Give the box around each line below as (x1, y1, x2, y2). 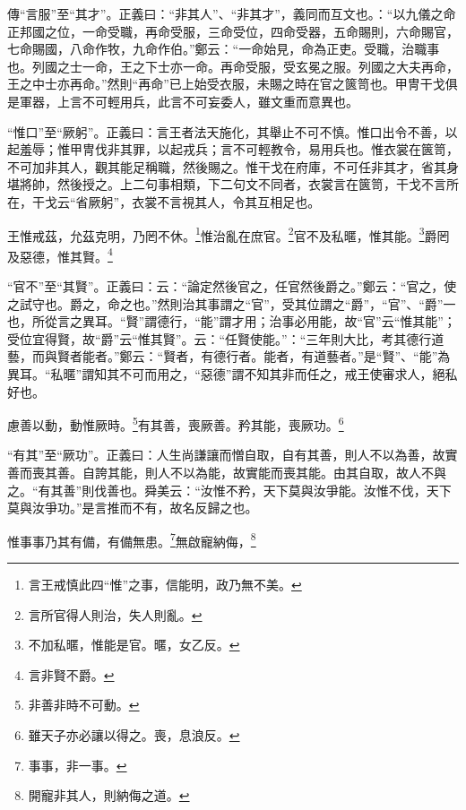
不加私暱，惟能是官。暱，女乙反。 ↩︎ (28, 635, 240, 654)
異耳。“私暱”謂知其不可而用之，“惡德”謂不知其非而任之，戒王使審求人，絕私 (7, 365, 458, 383)
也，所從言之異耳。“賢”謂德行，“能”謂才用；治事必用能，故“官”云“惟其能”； (7, 312, 456, 331)
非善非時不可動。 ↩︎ (28, 695, 140, 714)
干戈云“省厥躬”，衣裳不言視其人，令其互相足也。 (31, 192, 321, 211)
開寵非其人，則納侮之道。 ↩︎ (28, 786, 190, 805)
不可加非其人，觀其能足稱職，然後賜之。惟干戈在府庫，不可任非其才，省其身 (7, 157, 459, 176)
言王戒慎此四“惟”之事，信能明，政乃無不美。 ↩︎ (28, 575, 302, 594)
